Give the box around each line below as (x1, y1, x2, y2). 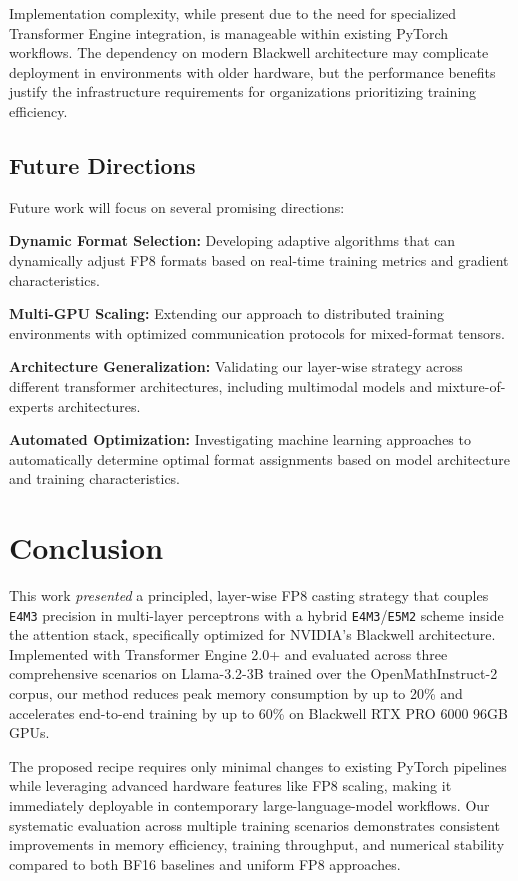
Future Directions (9, 149, 196, 180)
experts (9, 395, 54, 416)
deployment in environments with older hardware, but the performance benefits (9, 61, 496, 82)
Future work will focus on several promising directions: (9, 196, 345, 217)
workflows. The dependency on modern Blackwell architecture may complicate (9, 42, 489, 63)
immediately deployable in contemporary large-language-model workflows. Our (9, 795, 490, 816)
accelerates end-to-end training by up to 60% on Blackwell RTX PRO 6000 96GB (9, 702, 508, 723)
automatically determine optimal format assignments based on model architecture (9, 448, 510, 469)
